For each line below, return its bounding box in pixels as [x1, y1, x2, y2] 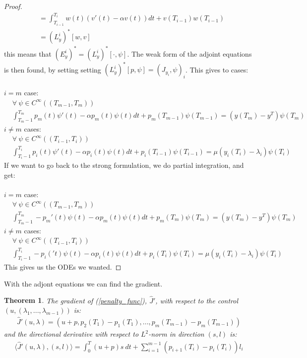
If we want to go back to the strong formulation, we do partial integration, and [4, 160, 244, 170]
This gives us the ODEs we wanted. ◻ [4, 262, 122, 272]
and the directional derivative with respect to [4, 329, 139, 339]
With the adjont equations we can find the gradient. [4, 278, 163, 288]
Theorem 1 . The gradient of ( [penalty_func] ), [4, 295, 147, 305]
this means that [4, 48, 52, 59]
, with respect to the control [155, 295, 239, 305]
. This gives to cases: [185, 64, 248, 74]
